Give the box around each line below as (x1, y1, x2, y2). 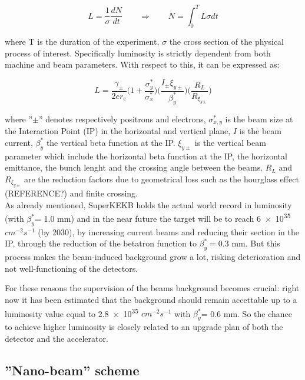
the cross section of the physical (169, 35, 284, 48)
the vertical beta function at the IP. (46, 136, 175, 148)
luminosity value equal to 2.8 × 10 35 (5, 305, 139, 319)
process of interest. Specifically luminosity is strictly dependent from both (5, 46, 271, 59)
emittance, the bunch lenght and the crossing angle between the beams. (5, 161, 263, 174)
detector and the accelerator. (5, 332, 108, 344)
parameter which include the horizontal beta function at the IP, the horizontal (5, 149, 287, 162)
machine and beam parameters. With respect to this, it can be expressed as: (5, 58, 280, 71)
